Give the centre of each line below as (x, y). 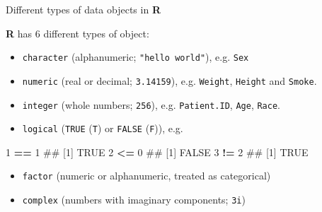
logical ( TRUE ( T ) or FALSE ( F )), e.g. (103, 128)
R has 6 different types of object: (77, 33)
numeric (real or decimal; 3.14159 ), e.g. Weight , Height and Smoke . (169, 80)
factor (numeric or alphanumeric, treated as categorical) (146, 176)
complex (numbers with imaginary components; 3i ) (134, 200)
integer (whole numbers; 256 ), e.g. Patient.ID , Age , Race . (151, 104)
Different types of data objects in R (83, 9)
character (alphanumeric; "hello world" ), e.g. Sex (136, 57)
